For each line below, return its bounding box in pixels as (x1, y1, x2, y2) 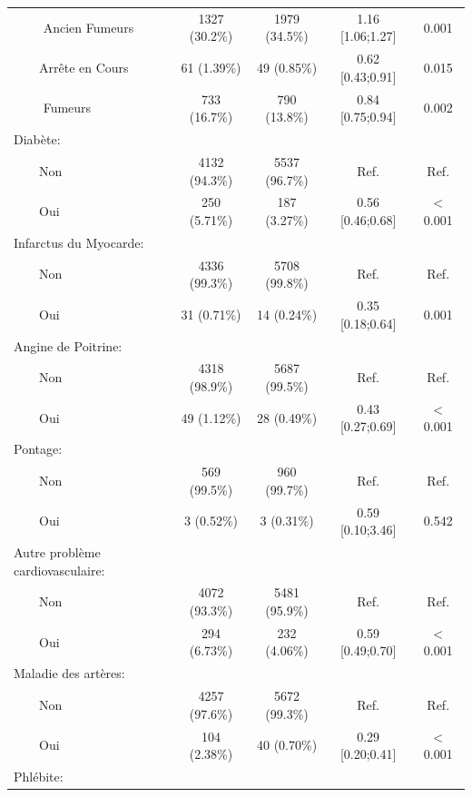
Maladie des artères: (14, 664, 125, 683)
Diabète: (14, 130, 61, 149)
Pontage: (14, 439, 63, 458)
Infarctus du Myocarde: (14, 232, 144, 251)
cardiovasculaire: (14, 560, 105, 579)
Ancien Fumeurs (43, 17, 134, 36)
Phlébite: (14, 766, 64, 785)
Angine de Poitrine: (14, 336, 123, 355)
